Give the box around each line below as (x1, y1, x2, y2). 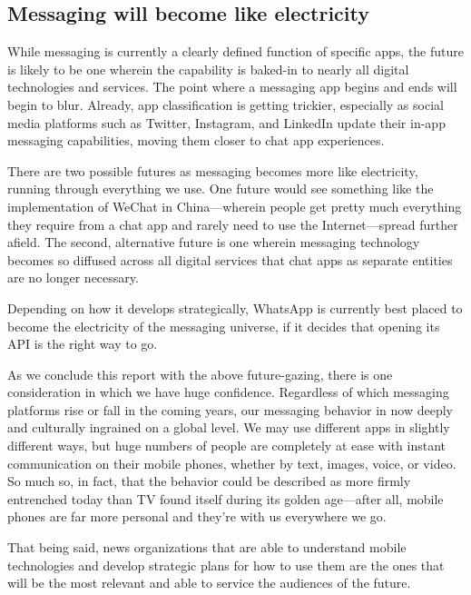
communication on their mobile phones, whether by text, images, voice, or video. (7, 453, 456, 472)
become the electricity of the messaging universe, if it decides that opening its (7, 316, 440, 335)
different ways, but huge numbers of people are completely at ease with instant (7, 436, 446, 455)
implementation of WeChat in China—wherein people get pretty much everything (7, 196, 462, 215)
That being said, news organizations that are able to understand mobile (7, 538, 407, 557)
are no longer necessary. (7, 268, 139, 287)
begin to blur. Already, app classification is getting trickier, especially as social (7, 94, 444, 114)
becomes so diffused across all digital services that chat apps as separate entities (7, 250, 453, 269)
